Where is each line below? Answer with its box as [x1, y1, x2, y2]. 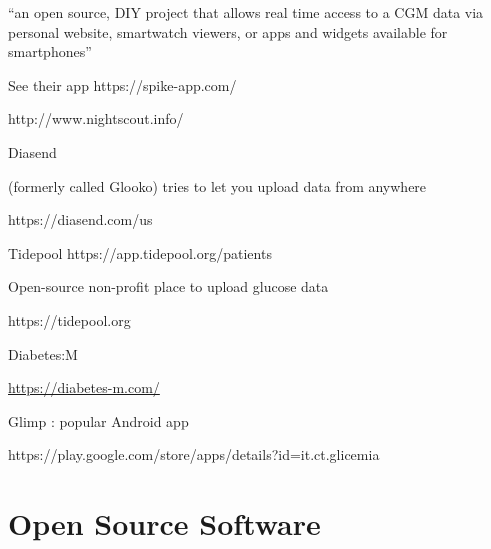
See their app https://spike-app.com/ [8, 74, 237, 95]
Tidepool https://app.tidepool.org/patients [8, 242, 272, 263]
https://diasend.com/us [8, 209, 153, 230]
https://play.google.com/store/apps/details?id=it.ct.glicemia [8, 444, 380, 465]
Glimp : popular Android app [8, 410, 189, 431]
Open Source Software [8, 503, 321, 544]
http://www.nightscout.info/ [8, 108, 184, 129]
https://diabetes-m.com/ [8, 377, 160, 398]
